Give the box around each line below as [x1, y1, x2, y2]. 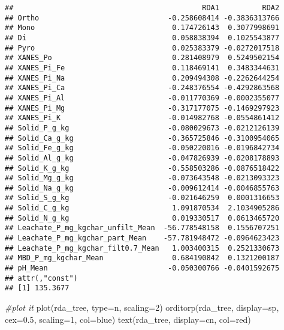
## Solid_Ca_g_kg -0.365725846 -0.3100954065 [5, 133, 280, 142]
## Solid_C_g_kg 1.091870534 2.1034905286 [5, 204, 280, 213]
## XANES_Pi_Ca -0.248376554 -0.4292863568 [5, 84, 280, 93]
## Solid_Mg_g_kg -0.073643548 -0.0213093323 [5, 174, 280, 183]
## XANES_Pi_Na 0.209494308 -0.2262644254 [5, 73, 280, 82]
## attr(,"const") [5, 273, 78, 283]
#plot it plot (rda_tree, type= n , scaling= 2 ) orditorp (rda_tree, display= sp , [5, 301, 279, 314]
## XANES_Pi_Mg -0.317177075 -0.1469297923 [5, 103, 280, 112]
